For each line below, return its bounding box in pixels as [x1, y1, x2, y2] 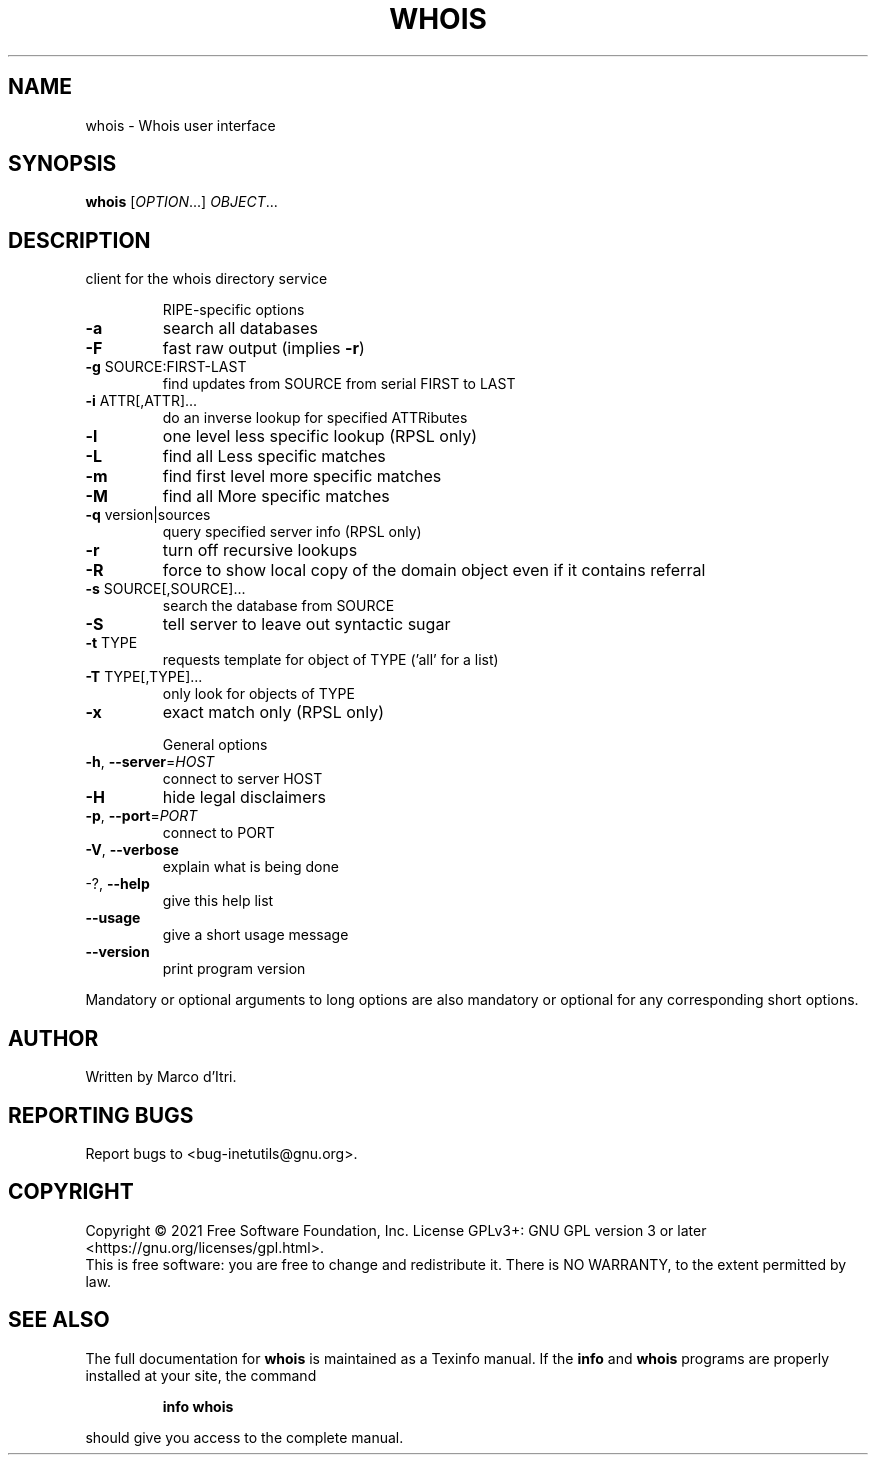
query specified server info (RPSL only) [162, 523, 422, 541]
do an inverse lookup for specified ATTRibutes [162, 409, 468, 427]
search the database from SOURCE [162, 597, 395, 615]
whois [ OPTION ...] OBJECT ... [85, 193, 278, 211]
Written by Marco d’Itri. [85, 1068, 237, 1086]
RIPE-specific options [162, 301, 305, 319]
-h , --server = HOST [85, 753, 215, 771]
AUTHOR [8, 1025, 99, 1051]
